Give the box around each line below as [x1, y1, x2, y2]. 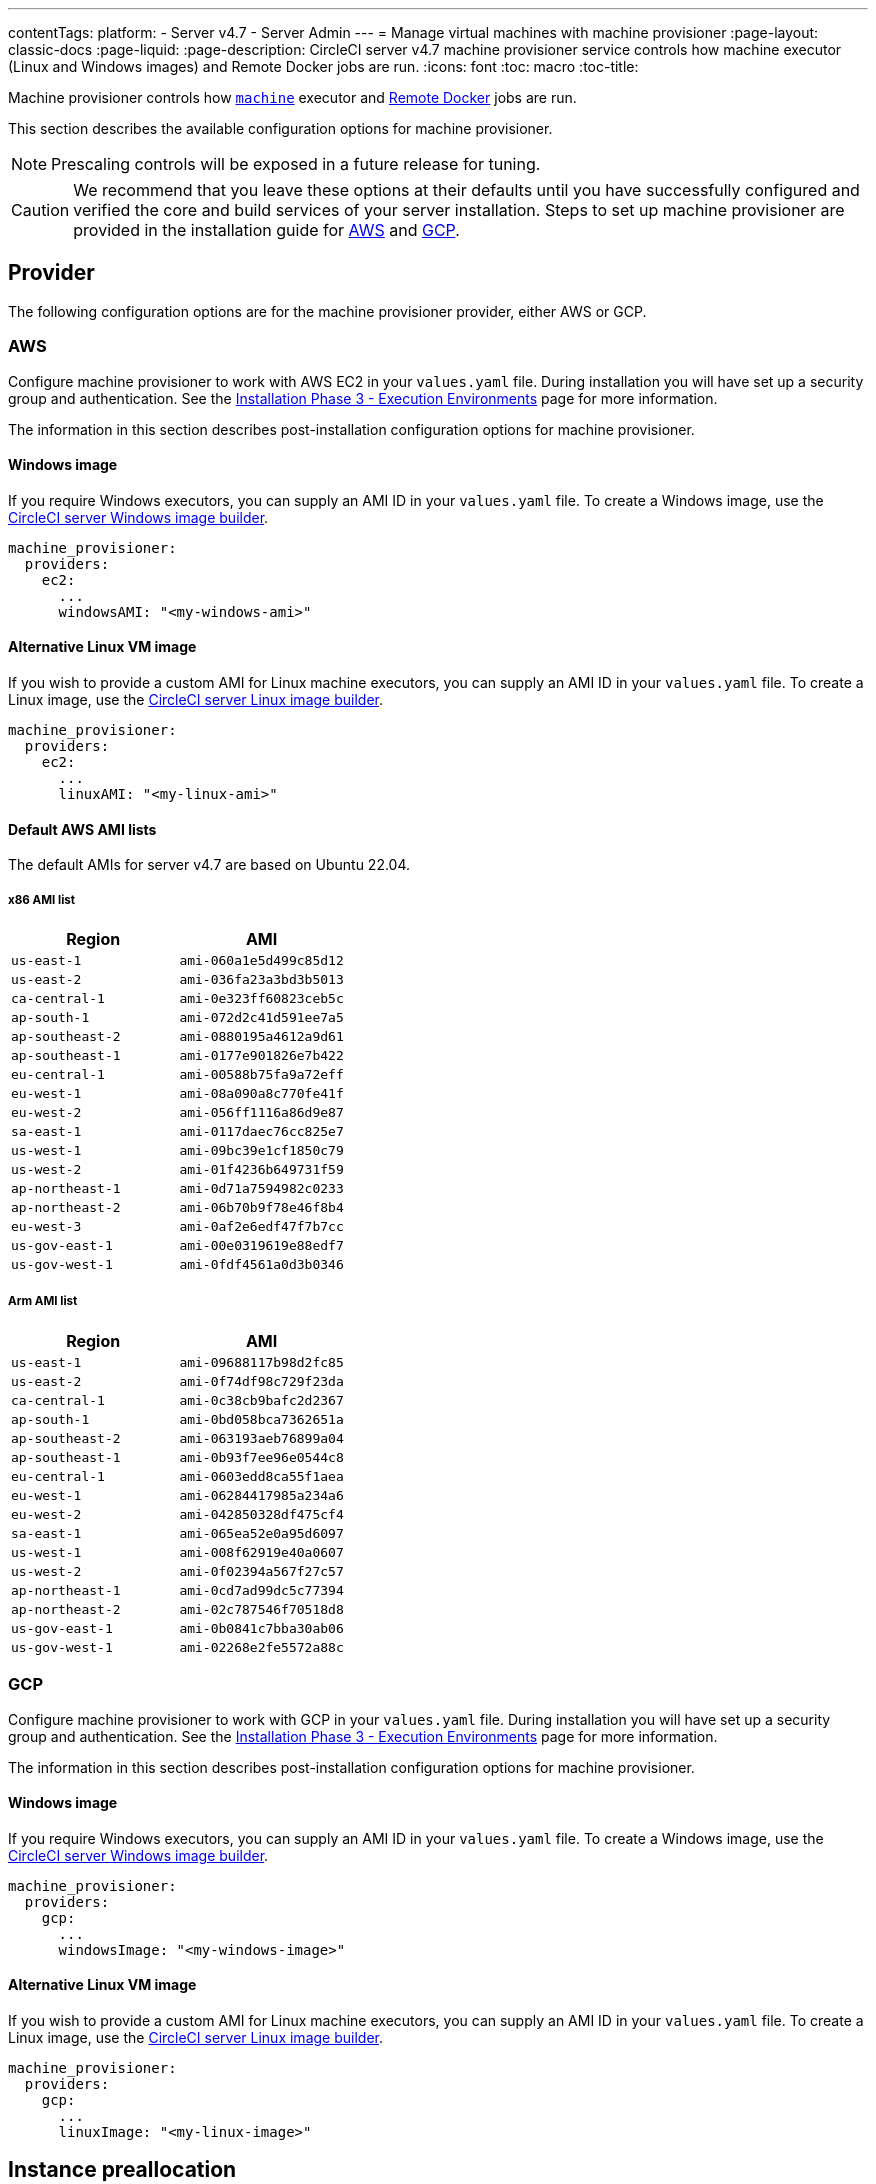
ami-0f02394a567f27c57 [179, 1563, 344, 1579]
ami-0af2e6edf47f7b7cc [179, 1219, 344, 1235]
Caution [11, 200, 70, 220]
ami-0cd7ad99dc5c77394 [179, 1582, 344, 1598]
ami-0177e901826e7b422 [179, 1048, 344, 1064]
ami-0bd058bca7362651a [179, 1411, 344, 1427]
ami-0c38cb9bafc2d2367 [179, 1392, 344, 1408]
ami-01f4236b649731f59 [179, 1162, 344, 1178]
